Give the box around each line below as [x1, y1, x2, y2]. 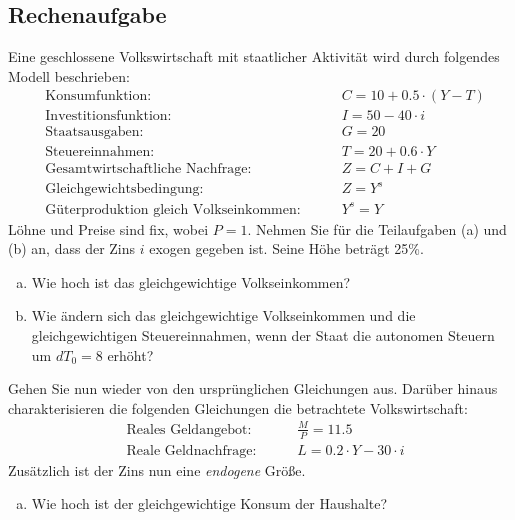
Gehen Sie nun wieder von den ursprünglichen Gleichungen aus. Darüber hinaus [8, 378, 498, 399]
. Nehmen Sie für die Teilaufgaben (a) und [247, 218, 507, 239]
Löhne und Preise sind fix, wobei [8, 218, 209, 239]
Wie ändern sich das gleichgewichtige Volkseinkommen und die [31, 305, 416, 326]
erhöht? [107, 344, 154, 365]
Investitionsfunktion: [45, 109, 172, 124]
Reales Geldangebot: [126, 422, 252, 437]
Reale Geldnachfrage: [126, 443, 257, 458]
